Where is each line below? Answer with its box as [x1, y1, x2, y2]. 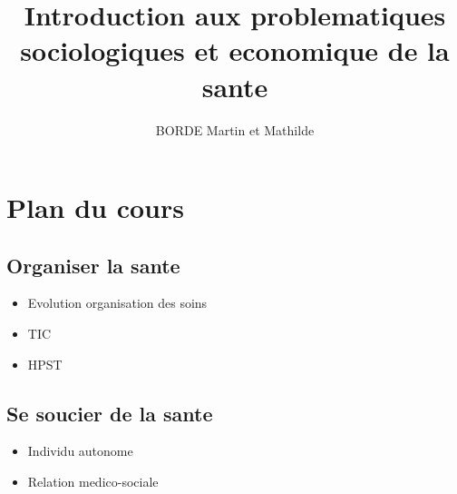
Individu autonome [27, 441, 133, 460]
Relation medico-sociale [27, 472, 159, 491]
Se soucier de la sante [6, 399, 213, 427]
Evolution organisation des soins [27, 293, 208, 312]
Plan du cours [6, 189, 185, 226]
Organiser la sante [6, 251, 180, 279]
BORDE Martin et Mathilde [155, 120, 315, 139]
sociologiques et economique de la [20, 32, 450, 69]
